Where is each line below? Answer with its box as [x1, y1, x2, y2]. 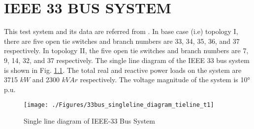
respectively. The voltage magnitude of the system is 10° [80, 74, 250, 85]
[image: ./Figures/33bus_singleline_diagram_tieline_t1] [24, 101, 214, 109]
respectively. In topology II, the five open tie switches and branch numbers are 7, [4, 45, 249, 56]
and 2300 [32, 74, 60, 85]
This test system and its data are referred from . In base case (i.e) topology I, [4, 26, 238, 36]
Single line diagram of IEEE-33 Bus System [24, 115, 155, 126]
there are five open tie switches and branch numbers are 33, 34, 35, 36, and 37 [4, 35, 240, 46]
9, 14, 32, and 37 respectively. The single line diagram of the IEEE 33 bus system [4, 55, 250, 65]
